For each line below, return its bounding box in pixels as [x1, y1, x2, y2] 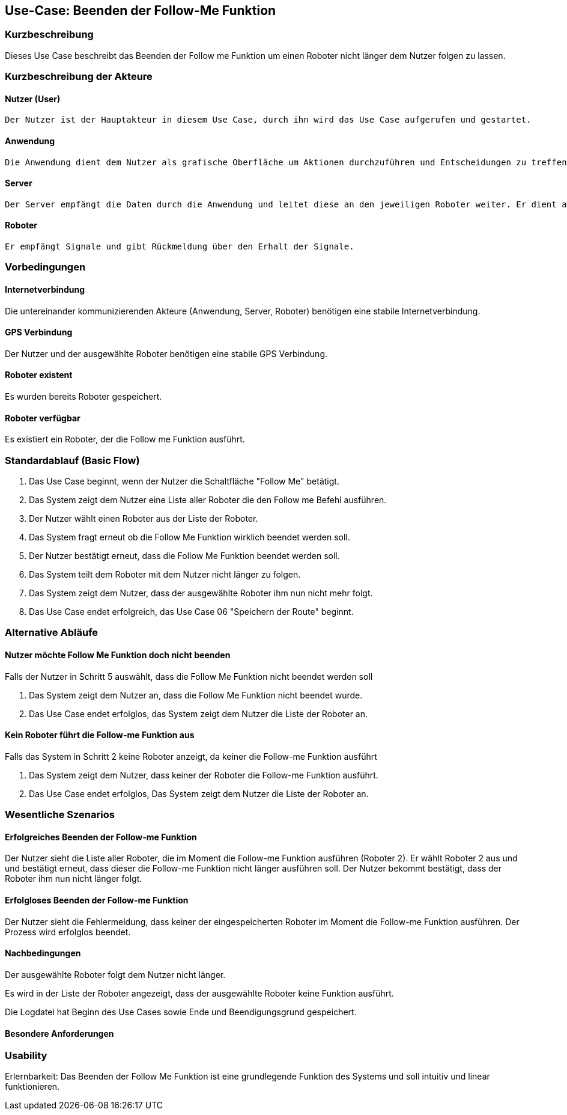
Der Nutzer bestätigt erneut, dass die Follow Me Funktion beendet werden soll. [29, 551, 340, 561]
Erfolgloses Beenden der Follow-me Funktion [5, 895, 189, 906]
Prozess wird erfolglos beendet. [5, 926, 131, 937]
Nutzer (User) [5, 93, 61, 104]
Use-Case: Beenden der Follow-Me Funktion [5, 3, 276, 18]
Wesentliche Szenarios [5, 808, 115, 821]
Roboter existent [5, 370, 73, 380]
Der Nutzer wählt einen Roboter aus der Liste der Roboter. [29, 513, 258, 524]
